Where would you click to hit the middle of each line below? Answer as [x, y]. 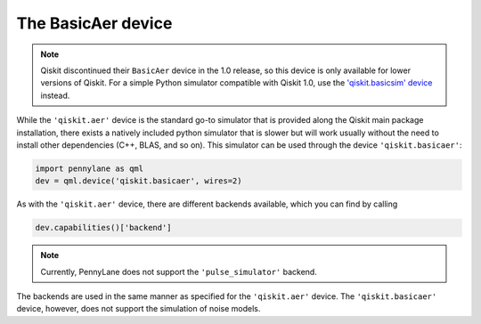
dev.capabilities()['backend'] [104, 228]
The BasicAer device [94, 23]
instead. [55, 95]
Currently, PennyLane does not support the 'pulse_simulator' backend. [179, 271]
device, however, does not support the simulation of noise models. [139, 309]
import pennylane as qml [90, 168]
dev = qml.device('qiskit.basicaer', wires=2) [139, 181]
